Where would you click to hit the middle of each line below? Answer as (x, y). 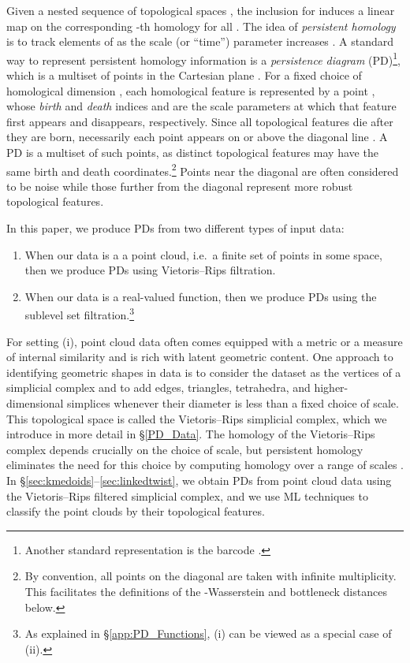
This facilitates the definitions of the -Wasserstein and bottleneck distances (206, 591)
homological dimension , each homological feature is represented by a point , (191, 90)
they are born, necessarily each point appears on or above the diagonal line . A (197, 137)
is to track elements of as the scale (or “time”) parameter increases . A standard (200, 41)
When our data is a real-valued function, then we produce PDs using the (201, 296)
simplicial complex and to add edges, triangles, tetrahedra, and (158, 387)
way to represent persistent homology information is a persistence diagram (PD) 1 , (203, 58)
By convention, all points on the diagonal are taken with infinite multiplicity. (211, 576)
